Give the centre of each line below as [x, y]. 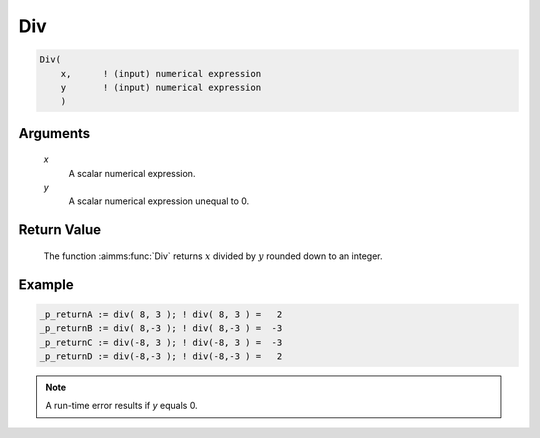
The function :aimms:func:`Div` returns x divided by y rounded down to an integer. [213, 256]
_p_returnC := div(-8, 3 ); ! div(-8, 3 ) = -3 [161, 342]
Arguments [54, 133]
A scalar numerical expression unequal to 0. [159, 201]
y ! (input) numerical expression [161, 87]
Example [46, 284]
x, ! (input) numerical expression [161, 73]
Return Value [60, 230]
